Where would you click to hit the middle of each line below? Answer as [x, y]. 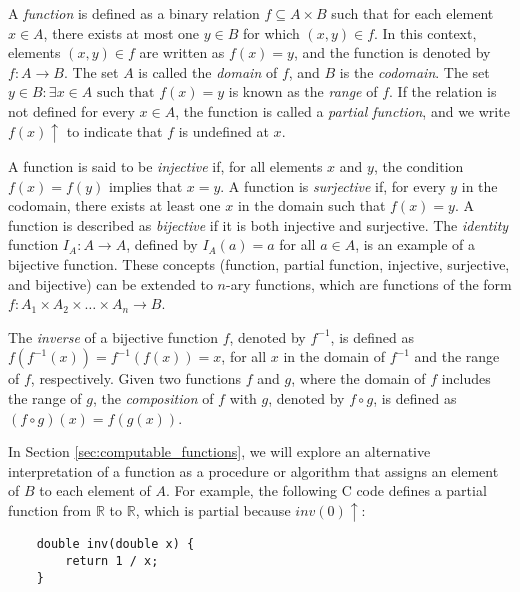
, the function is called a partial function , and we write [342, 110]
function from [50, 509]
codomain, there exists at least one [114, 205]
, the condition [418, 166]
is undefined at [223, 130]
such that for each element [412, 13]
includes [466, 378]
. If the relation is [443, 91]
